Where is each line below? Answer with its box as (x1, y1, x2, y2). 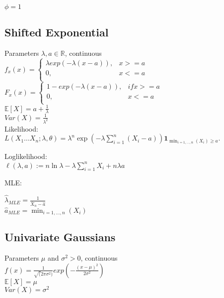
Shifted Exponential (4, 24, 109, 40)
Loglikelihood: (4, 151, 47, 161)
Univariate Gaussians (4, 229, 116, 245)
